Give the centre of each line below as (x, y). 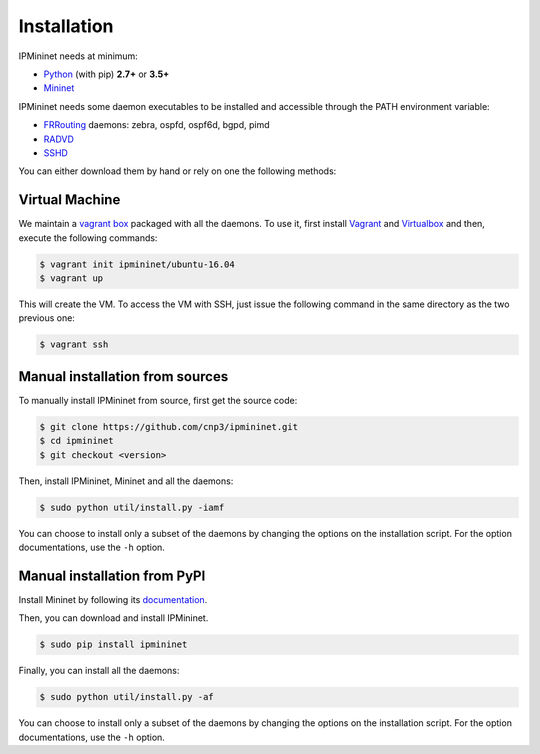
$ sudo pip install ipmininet (113, 644)
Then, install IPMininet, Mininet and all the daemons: (126, 481)
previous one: (46, 318)
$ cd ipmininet (76, 441)
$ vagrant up (71, 278)
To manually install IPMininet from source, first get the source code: (158, 400)
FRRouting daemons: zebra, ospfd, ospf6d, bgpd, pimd (156, 125)
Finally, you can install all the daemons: (99, 671)
